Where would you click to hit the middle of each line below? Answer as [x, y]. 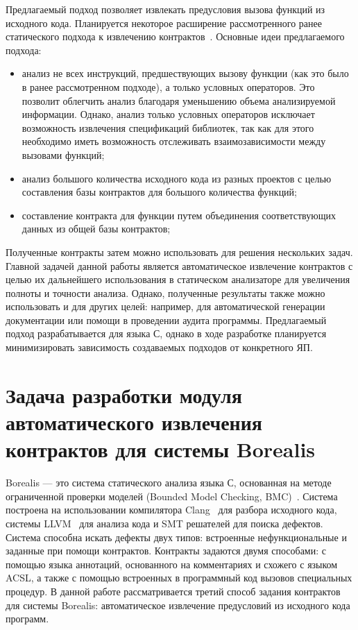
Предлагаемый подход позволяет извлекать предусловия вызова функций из [165, 9]
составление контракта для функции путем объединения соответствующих [179, 215]
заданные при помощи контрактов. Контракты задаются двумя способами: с [166, 551]
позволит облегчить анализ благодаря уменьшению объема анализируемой [179, 100]
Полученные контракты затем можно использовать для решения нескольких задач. [179, 252]
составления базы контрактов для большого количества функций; [159, 192]
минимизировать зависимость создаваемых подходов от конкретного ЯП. [159, 347]
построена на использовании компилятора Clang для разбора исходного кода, [171, 510]
